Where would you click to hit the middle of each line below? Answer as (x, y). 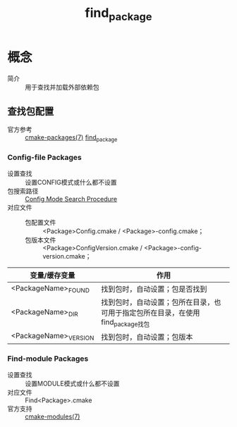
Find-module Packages (48, 359)
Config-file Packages (45, 158)
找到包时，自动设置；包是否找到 (154, 289)
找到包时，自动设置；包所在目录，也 (161, 302)
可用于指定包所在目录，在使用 (151, 313)
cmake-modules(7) (53, 416)
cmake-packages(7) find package (71, 138)
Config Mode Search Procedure (71, 199)
